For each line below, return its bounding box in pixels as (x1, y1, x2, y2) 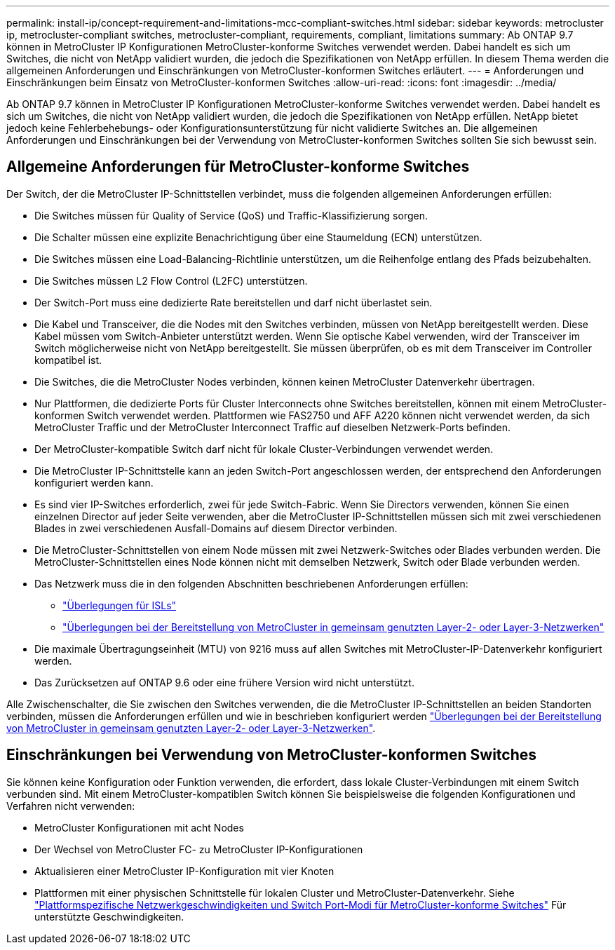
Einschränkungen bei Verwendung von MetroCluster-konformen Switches (6, 746, 537, 764)
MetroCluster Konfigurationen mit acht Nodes (34, 821, 244, 834)
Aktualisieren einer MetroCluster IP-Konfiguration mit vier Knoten (34, 864, 334, 877)
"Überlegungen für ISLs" (62, 599, 177, 611)
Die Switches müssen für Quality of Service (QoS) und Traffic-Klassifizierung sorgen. (34, 209, 428, 222)
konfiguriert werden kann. (34, 476, 154, 489)
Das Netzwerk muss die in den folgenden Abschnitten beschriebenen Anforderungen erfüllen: (34, 577, 468, 590)
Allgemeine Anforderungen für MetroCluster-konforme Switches (6, 158, 470, 176)
